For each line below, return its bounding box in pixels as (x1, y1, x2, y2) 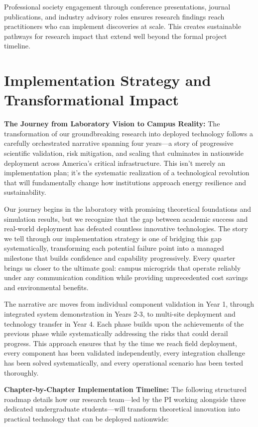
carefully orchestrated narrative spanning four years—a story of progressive (4, 138, 234, 148)
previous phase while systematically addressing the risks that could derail (4, 328, 228, 339)
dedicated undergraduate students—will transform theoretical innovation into (4, 404, 240, 414)
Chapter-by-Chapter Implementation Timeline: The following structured (4, 384, 247, 395)
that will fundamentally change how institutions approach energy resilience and (4, 177, 247, 187)
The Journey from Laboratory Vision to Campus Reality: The (4, 118, 220, 129)
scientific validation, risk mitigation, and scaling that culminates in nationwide (4, 148, 244, 158)
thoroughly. (4, 367, 39, 378)
